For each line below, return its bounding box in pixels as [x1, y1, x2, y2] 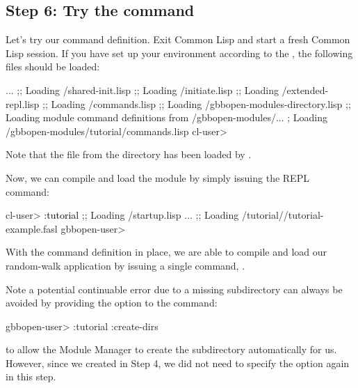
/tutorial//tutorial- [241, 208, 324, 222]
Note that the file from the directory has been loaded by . [6, 147, 252, 162]
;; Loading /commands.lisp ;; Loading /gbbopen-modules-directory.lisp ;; [42, 96, 351, 111]
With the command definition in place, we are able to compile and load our [6, 245, 327, 259]
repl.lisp [6, 96, 40, 111]
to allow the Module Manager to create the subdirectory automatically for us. [6, 342, 337, 357]
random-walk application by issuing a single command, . [6, 258, 245, 272]
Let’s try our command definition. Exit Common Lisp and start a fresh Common [6, 32, 350, 47]
